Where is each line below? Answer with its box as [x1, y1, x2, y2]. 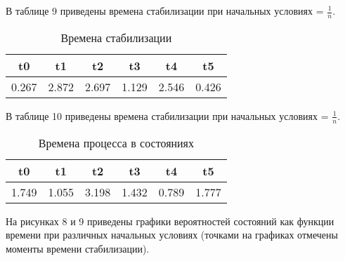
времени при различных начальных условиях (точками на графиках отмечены [6, 227, 338, 242]
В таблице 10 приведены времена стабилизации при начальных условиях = [6, 108, 329, 123]
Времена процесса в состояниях [38, 134, 194, 151]
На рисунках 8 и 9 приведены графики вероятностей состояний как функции [6, 213, 334, 228]
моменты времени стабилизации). [6, 241, 150, 255]
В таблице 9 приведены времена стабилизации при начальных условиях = [6, 4, 324, 18]
